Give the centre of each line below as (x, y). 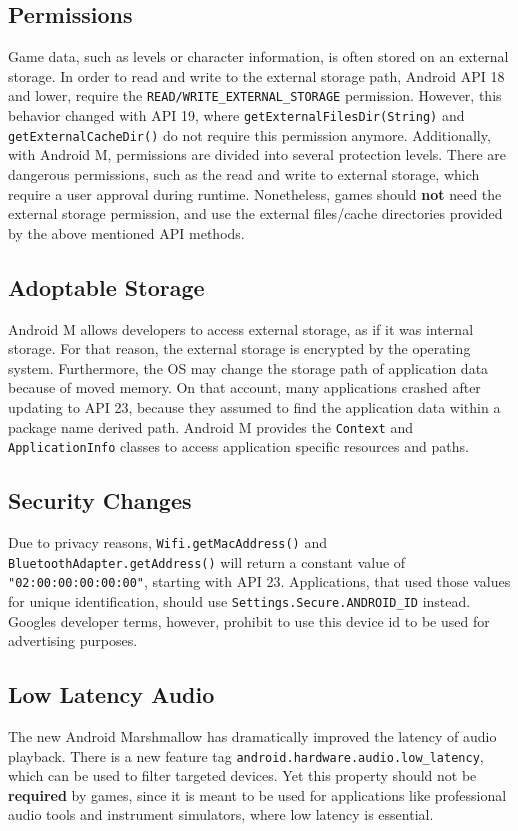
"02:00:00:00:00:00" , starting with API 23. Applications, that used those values (259, 581)
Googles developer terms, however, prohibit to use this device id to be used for (249, 620)
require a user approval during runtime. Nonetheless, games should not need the (255, 193)
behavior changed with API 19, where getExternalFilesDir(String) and (236, 115)
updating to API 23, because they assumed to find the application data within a (254, 406)
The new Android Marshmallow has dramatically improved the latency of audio (252, 736)
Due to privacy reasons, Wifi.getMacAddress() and (168, 542)
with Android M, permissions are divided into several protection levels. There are (257, 154)
